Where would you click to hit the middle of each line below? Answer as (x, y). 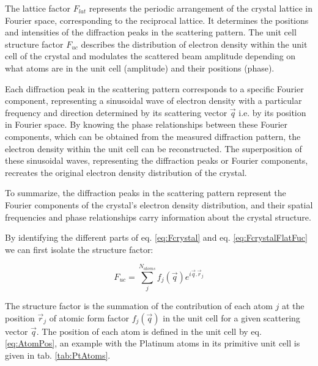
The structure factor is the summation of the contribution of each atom (139, 306)
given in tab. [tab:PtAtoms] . (58, 355)
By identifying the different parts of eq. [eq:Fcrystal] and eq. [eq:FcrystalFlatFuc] (156, 237)
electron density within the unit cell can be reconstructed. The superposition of (153, 148)
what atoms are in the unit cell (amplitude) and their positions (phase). (140, 68)
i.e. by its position (272, 112)
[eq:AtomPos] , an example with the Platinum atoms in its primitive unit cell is (153, 343)
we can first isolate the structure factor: (79, 249)
